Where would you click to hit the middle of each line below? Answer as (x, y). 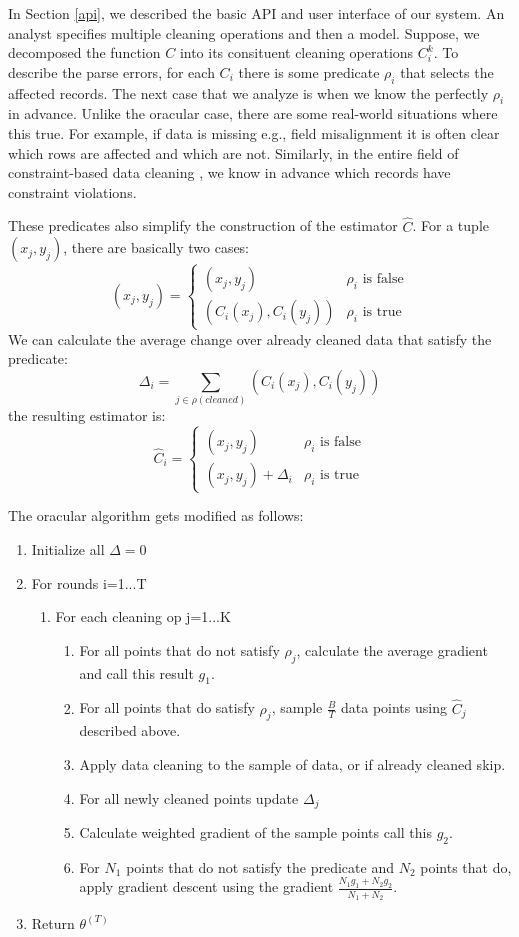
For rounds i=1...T (89, 582)
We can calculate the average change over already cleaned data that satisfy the (250, 338)
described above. (130, 730)
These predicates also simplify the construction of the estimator (203, 225)
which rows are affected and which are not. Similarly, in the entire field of (233, 152)
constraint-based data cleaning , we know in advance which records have (229, 172)
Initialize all (68, 549)
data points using (394, 707)
